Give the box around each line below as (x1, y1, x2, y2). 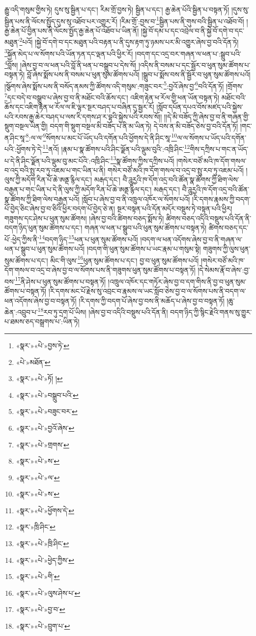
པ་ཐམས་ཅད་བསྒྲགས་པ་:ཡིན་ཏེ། (4, 316, 80, 327)
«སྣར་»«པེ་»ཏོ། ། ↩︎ (16, 373, 63, 384)
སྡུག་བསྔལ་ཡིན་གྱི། (4, 121, 48, 131)
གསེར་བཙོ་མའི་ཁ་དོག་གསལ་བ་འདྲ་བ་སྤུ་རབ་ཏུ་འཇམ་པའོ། (107, 165, 244, 175)
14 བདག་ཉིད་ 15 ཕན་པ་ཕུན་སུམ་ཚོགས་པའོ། (39, 232, 138, 244)
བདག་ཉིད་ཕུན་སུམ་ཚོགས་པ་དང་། (4, 222, 83, 233)
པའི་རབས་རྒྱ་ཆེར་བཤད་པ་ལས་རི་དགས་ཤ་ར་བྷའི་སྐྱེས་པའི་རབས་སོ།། (4, 111, 162, 121)
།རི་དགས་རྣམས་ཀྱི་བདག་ (192, 194, 251, 204)
